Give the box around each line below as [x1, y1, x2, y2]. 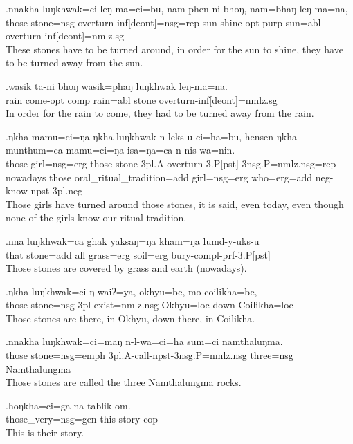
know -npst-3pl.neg [6, 183, 83, 198]
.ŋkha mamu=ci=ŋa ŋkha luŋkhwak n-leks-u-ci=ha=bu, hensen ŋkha [6, 129, 297, 143]
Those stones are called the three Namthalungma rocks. [6, 375, 242, 389]
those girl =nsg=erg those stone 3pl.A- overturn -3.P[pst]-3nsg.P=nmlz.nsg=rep [6, 156, 336, 170]
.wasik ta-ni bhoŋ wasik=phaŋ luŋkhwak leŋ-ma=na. [6, 78, 228, 93]
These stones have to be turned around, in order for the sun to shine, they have [6, 41, 343, 56]
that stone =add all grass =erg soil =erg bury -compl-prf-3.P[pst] [6, 247, 271, 261]
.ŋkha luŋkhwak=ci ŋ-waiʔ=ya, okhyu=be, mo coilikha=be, [6, 284, 257, 298]
